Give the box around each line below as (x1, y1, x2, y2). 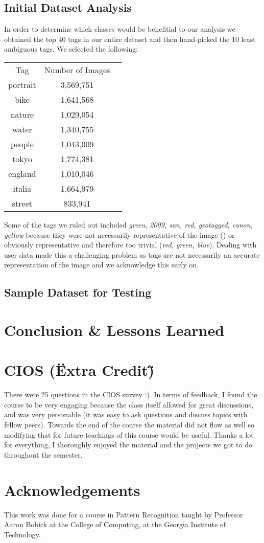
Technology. (4, 529, 41, 539)
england (8, 167, 36, 179)
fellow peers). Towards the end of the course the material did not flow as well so (4, 419, 255, 430)
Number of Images (44, 63, 110, 76)
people (10, 138, 34, 150)
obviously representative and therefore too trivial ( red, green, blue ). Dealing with (4, 239, 257, 250)
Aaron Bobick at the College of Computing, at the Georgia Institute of (4, 519, 226, 530)
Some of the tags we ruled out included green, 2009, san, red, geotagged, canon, (4, 219, 253, 230)
